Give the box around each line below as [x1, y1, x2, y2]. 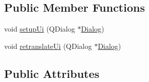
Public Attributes [4, 65, 100, 81]
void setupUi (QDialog [4, 23, 75, 34]
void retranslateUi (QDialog [4, 40, 92, 51]
